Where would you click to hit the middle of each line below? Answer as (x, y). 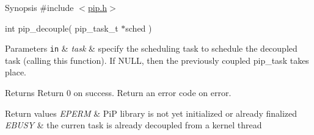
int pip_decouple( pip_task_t (62, 28)
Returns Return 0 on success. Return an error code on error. (118, 93)
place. (16, 72)
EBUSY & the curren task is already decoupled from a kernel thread (133, 125)
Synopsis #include (39, 7)
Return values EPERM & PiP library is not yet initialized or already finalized (151, 113)
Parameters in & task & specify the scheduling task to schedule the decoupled (151, 48)
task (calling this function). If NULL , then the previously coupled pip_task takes (157, 60)
